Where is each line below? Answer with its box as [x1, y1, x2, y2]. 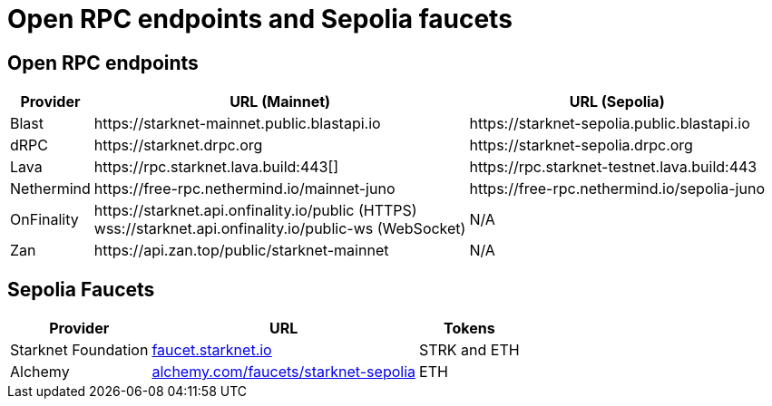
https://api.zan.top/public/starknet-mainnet [93, 241, 389, 260]
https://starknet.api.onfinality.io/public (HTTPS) [93, 201, 417, 220]
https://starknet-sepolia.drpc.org [469, 136, 693, 155]
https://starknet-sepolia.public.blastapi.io [469, 114, 750, 133]
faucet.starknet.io [151, 341, 272, 360]
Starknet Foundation [10, 341, 149, 360]
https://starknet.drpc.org [93, 136, 263, 155]
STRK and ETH [419, 341, 520, 360]
